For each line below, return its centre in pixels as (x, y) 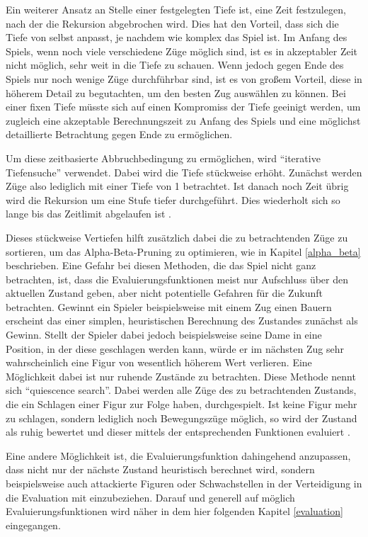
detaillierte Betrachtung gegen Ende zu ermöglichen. (119, 134)
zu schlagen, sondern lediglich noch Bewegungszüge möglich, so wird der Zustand (182, 418)
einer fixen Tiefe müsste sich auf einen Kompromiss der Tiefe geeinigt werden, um (183, 107)
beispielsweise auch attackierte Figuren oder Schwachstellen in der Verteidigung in (184, 483)
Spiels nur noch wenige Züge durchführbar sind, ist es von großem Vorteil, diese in (184, 78)
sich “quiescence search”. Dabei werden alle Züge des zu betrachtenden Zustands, (181, 390)
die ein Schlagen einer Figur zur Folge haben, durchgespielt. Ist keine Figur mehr (182, 404)
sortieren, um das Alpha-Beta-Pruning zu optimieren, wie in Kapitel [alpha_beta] (183, 251)
